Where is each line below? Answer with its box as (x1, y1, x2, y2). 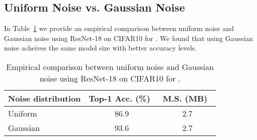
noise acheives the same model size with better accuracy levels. (4, 42, 197, 53)
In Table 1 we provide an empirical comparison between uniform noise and (4, 23, 234, 33)
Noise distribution (8, 92, 81, 104)
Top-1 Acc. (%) (89, 92, 150, 104)
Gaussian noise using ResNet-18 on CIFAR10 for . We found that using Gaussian (4, 32, 253, 43)
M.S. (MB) (163, 92, 207, 104)
